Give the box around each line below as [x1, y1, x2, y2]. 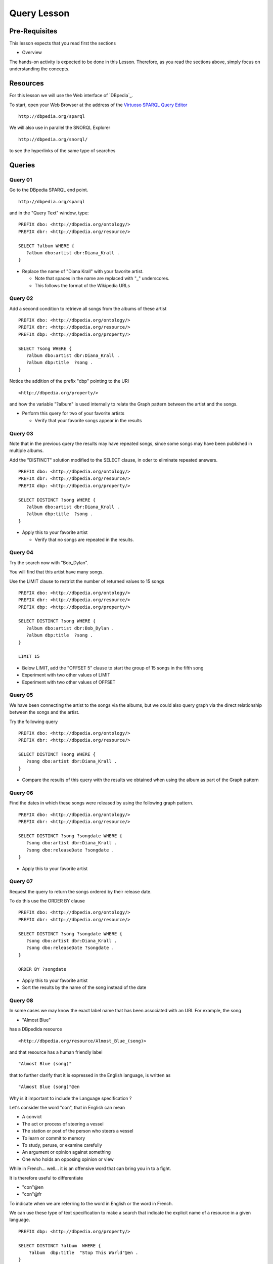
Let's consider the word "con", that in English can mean [9, 1105, 125, 1110]
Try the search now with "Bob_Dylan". [9, 559, 88, 566]
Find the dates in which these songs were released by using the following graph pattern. [9, 800, 194, 806]
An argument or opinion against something [22, 1149, 111, 1155]
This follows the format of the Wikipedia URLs [34, 282, 130, 288]
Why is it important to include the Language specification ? [9, 1095, 132, 1101]
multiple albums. [9, 447, 44, 454]
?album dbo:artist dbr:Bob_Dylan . [26, 625, 115, 631]
